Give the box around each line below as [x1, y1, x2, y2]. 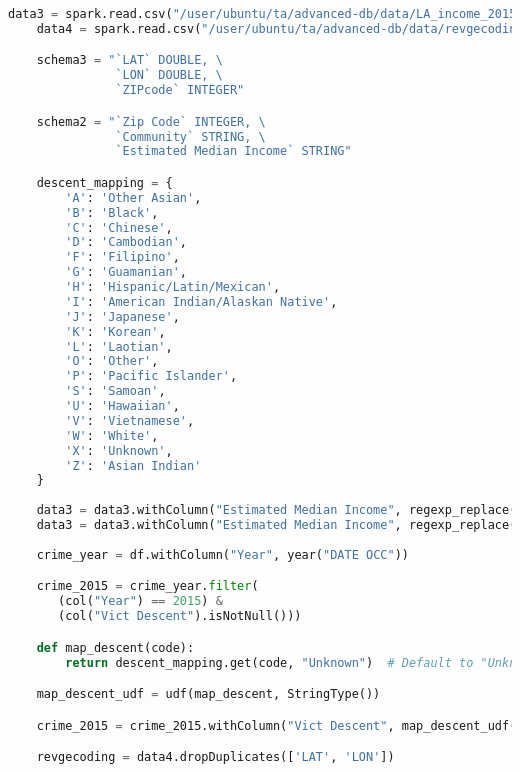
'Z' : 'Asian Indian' [65, 458, 202, 473]
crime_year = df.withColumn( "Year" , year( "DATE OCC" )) [36, 547, 409, 562]
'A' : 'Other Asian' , [65, 190, 202, 205]
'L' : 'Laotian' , [65, 339, 173, 354]
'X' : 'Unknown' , [65, 443, 173, 458]
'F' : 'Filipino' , [65, 250, 180, 265]
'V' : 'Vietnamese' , [65, 413, 195, 428]
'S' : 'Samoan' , [65, 384, 166, 399]
